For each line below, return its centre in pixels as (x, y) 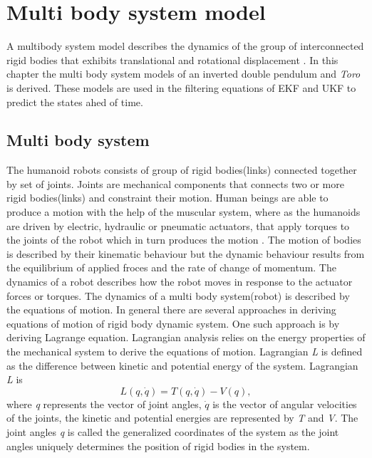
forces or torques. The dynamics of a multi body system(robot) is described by (178, 295)
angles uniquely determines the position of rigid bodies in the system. (158, 446)
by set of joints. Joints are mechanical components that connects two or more (175, 183)
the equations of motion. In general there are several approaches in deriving (171, 309)
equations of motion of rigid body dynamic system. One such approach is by (173, 323)
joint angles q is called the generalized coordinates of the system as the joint (173, 431)
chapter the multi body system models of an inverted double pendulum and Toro (184, 74)
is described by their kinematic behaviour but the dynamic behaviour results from (186, 253)
